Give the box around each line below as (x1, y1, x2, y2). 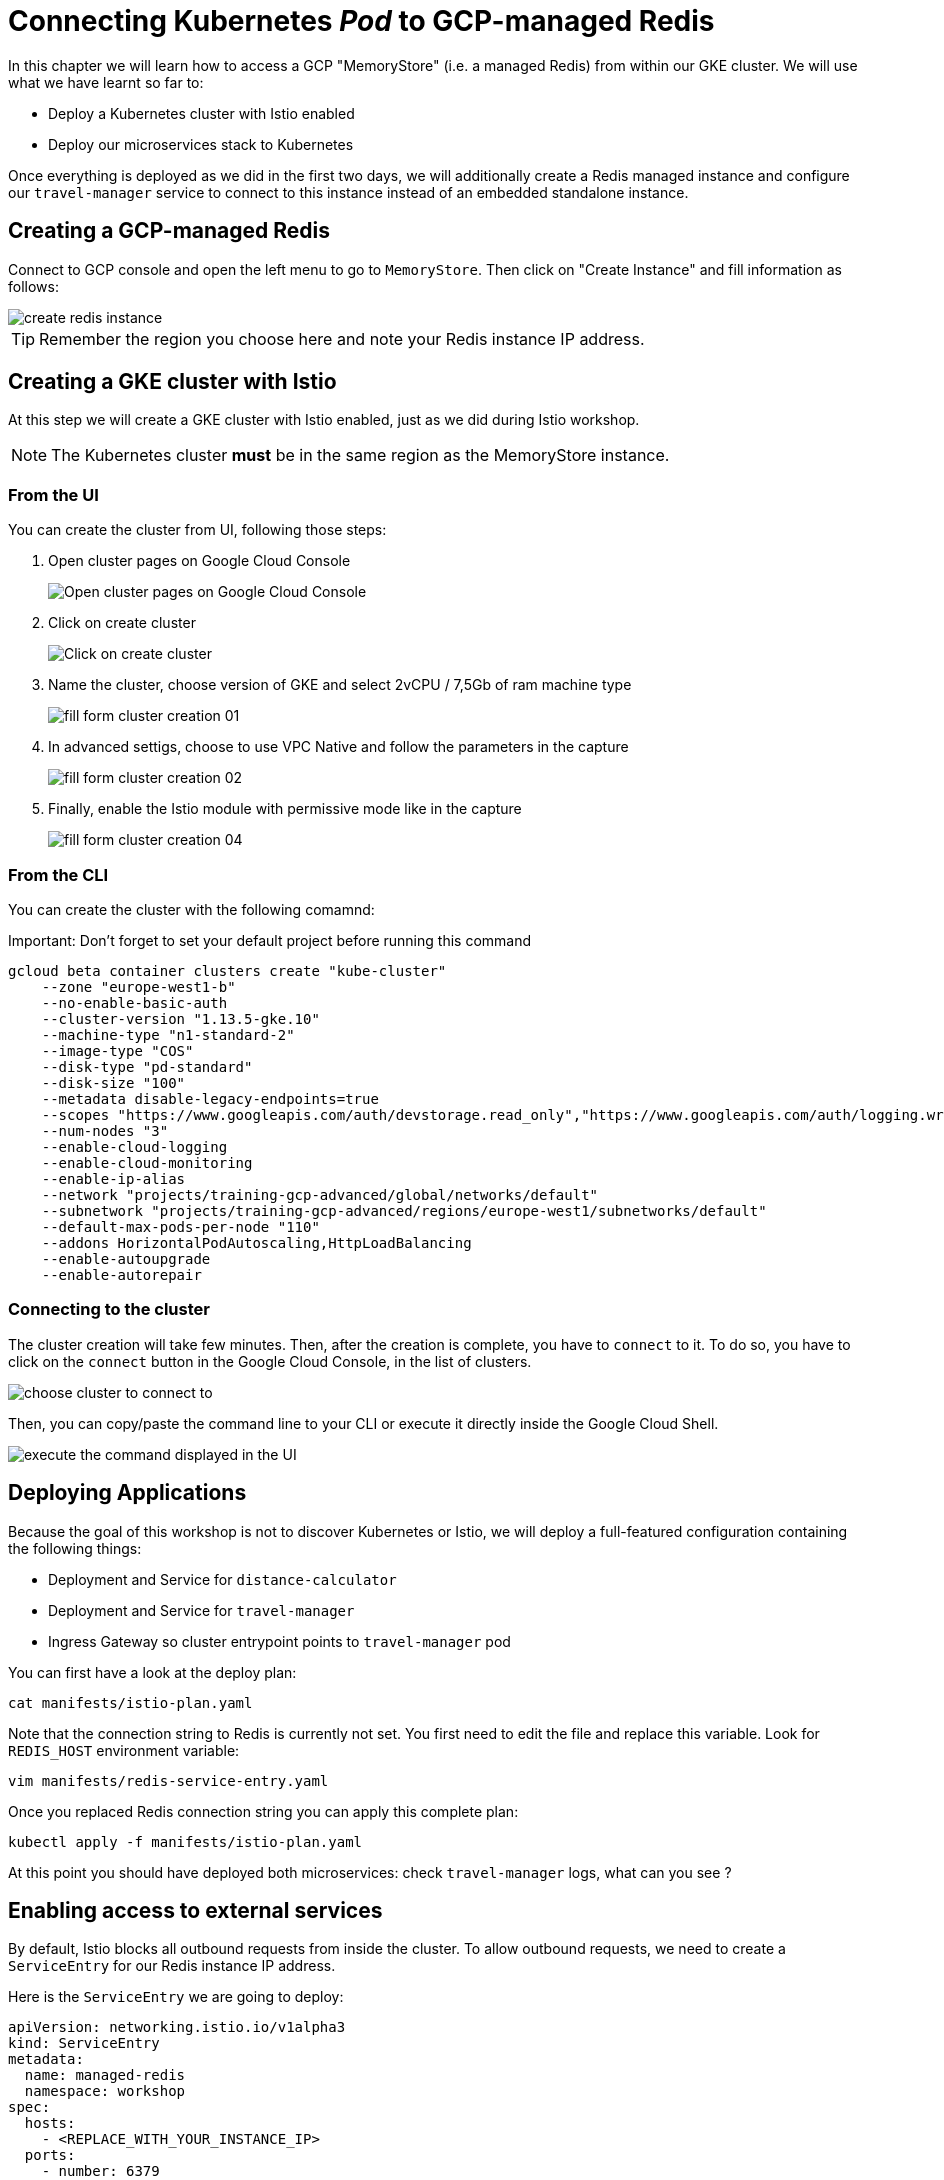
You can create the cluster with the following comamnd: (8, 900, 375, 918)
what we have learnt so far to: (8, 73, 204, 91)
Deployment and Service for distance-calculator (48, 1570, 397, 1588)
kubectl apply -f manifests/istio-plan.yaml (8, 1833, 363, 1850)
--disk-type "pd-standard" (41, 1058, 253, 1075)
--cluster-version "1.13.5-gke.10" (41, 1010, 320, 1027)
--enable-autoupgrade (41, 1250, 211, 1267)
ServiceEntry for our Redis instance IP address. (8, 1957, 336, 1975)
